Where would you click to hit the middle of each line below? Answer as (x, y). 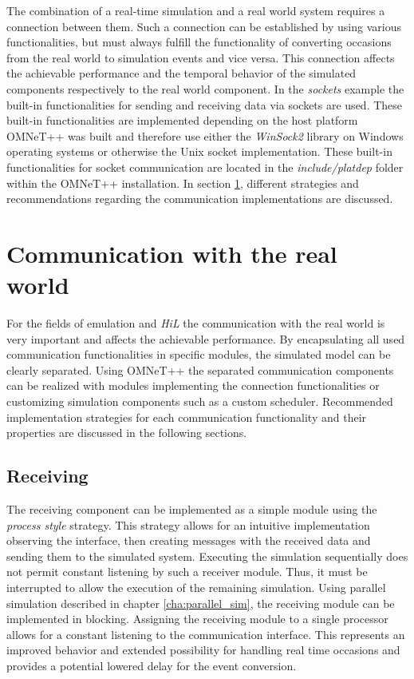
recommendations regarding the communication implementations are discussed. (200, 199)
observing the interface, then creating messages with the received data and (189, 540)
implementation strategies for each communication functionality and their (187, 417)
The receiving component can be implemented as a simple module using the (192, 508)
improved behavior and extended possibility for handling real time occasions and (203, 650)
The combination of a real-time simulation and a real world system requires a (196, 10)
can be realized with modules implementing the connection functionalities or (193, 385)
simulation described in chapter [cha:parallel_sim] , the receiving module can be (201, 603)
